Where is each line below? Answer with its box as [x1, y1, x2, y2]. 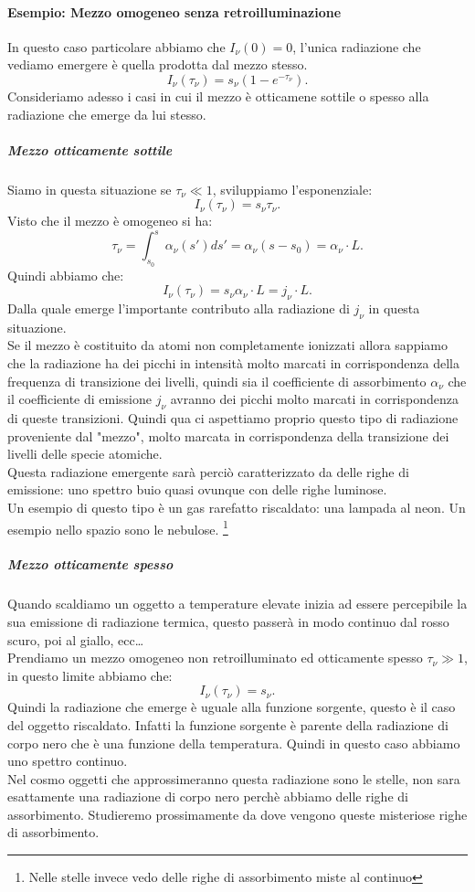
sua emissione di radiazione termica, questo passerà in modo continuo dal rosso [7, 611, 449, 631]
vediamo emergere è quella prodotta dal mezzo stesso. [7, 55, 308, 74]
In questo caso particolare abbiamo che [7, 37, 226, 56]
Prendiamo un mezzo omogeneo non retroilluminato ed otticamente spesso [7, 648, 423, 667]
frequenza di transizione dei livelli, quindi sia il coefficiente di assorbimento [7, 371, 427, 390]
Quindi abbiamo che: [7, 265, 124, 284]
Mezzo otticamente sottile [7, 140, 173, 159]
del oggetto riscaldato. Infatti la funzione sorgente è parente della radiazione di [7, 715, 449, 734]
